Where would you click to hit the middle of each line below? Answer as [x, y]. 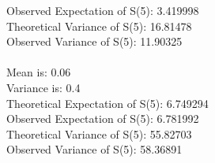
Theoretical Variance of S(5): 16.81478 [99, 26]
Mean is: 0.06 [39, 72]
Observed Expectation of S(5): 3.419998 [103, 10]
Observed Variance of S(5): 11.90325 [94, 41]
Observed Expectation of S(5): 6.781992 [103, 119]
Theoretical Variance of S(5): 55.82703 [99, 133]
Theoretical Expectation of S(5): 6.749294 [107, 103]
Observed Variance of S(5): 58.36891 [94, 149]
